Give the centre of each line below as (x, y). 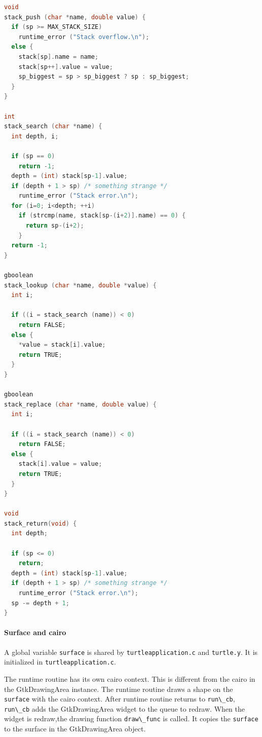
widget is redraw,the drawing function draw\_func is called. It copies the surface (131, 718)
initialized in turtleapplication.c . (60, 662)
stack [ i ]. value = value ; (60, 464)
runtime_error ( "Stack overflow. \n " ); (84, 37)
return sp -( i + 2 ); (55, 226)
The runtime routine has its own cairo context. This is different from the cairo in (130, 678)
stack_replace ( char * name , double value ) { (80, 404)
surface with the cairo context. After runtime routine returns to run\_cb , (120, 699)
